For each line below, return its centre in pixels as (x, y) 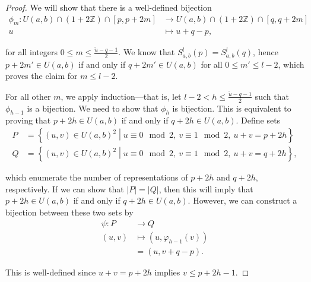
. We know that (147, 52)
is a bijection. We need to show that (93, 108)
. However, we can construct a (242, 200)
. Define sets (258, 120)
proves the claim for (42, 76)
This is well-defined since (51, 272)
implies (167, 272)
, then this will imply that (206, 188)
